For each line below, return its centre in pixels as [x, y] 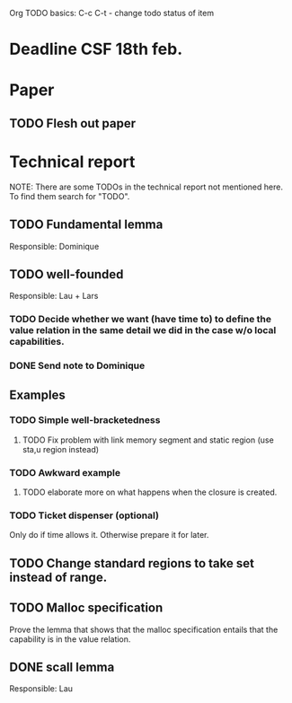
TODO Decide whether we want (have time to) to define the [141, 320]
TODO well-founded [66, 274]
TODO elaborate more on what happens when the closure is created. [150, 492]
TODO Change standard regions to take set [132, 563]
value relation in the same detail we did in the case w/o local [143, 330]
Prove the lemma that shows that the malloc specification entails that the [144, 629]
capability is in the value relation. [70, 639]
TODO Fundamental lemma [86, 225]
